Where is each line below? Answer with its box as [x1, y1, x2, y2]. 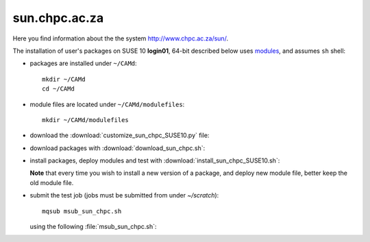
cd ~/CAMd [42, 85, 75, 93]
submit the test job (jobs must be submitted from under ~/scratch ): [29, 191, 219, 199]
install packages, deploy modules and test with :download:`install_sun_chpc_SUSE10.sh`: [29, 156, 280, 165]
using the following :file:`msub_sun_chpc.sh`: [29, 223, 157, 231]
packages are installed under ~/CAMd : [29, 59, 137, 68]
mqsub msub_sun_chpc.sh [42, 207, 122, 215]
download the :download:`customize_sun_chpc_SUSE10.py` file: [29, 131, 210, 140]
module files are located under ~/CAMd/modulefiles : [29, 100, 185, 108]
